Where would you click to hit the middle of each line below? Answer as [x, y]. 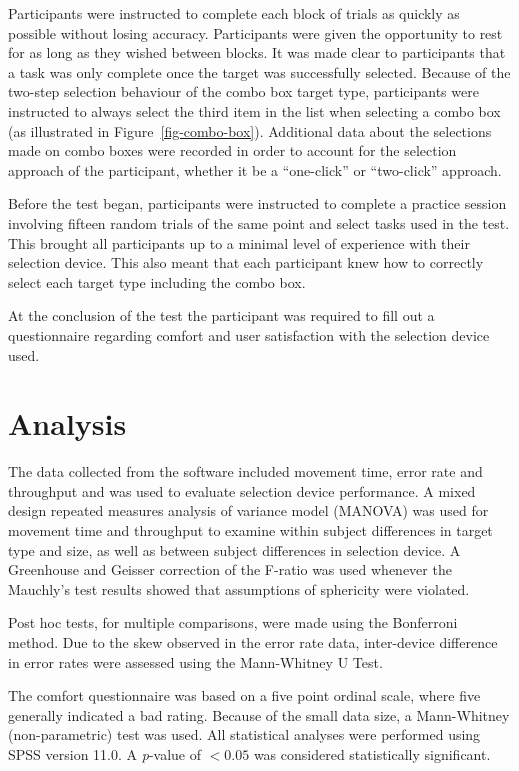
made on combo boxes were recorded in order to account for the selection [232, 150]
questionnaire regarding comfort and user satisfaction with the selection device [249, 334]
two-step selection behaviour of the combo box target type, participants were [243, 91]
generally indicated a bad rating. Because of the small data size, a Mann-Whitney [259, 714]
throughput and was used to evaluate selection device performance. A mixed [242, 490]
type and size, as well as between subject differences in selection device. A [234, 549]
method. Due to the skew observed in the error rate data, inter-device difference [253, 641]
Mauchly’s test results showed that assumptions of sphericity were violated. [239, 588]
